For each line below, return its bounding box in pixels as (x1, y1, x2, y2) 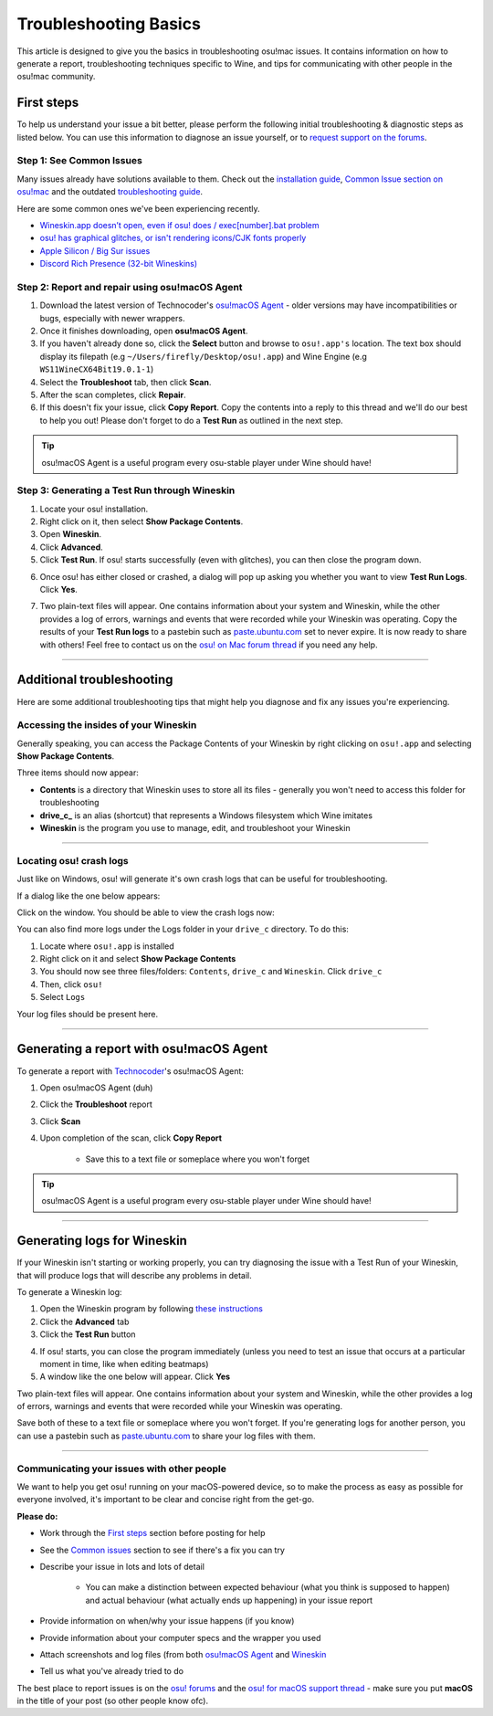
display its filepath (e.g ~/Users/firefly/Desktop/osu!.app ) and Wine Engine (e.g (39, 351, 367, 362)
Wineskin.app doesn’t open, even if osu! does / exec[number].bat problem (39, 219, 320, 230)
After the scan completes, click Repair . (39, 389, 186, 400)
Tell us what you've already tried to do (39, 1666, 184, 1677)
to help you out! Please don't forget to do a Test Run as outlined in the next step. (39, 415, 343, 426)
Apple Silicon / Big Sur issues (39, 245, 151, 256)
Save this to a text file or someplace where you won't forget (85, 1153, 310, 1164)
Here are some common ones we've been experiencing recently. (16, 203, 260, 214)
